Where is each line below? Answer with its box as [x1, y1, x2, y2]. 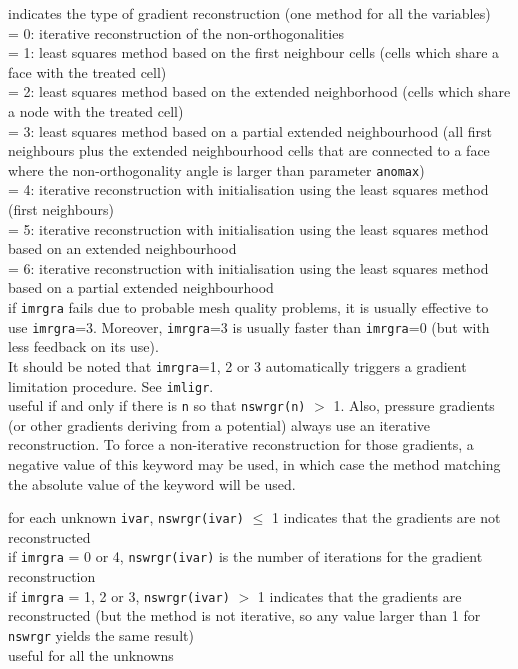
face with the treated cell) [8, 61, 167, 82]
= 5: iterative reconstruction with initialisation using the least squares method [8, 218, 489, 239]
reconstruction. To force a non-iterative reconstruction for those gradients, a [8, 434, 474, 455]
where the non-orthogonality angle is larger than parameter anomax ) [8, 159, 425, 180]
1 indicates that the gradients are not [271, 507, 501, 528]
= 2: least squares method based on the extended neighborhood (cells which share [8, 81, 511, 102]
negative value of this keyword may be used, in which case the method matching [8, 454, 501, 475]
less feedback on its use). [8, 336, 159, 357]
